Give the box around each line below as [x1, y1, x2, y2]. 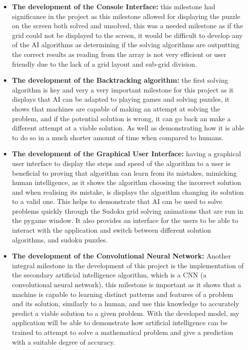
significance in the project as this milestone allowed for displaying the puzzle [12, 11, 241, 21]
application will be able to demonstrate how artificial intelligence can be [12, 317, 228, 328]
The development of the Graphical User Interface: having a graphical [12, 148, 241, 159]
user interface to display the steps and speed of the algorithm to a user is [12, 158, 230, 168]
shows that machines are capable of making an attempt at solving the [12, 103, 220, 113]
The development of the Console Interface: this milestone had [12, 1, 215, 11]
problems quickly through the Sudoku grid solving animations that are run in [12, 205, 243, 216]
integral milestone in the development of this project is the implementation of [12, 260, 244, 270]
